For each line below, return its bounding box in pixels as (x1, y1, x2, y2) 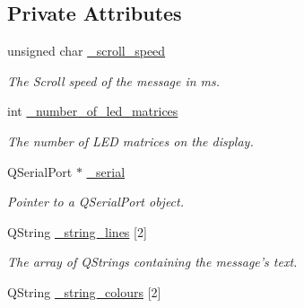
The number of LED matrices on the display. (7, 131, 254, 150)
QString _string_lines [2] (7, 222, 147, 241)
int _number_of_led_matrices (7, 101, 178, 120)
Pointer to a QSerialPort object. (7, 192, 185, 211)
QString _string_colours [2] (7, 282, 161, 301)
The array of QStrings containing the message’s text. (7, 252, 298, 271)
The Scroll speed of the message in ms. (7, 71, 221, 90)
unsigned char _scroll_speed (7, 41, 166, 60)
